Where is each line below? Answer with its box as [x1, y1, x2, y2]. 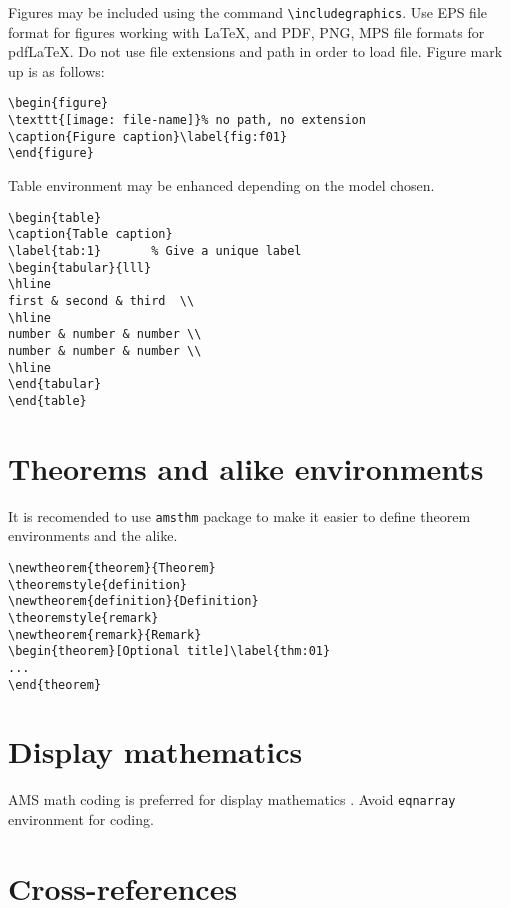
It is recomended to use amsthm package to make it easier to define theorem [8, 505, 471, 526]
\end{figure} [8, 146, 94, 161]
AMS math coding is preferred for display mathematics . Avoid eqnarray [8, 789, 456, 810]
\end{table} [8, 393, 87, 408]
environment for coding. [8, 808, 154, 829]
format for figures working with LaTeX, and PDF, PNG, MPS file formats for [8, 21, 485, 42]
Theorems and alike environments [8, 447, 484, 488]
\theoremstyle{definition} [8, 577, 187, 592]
